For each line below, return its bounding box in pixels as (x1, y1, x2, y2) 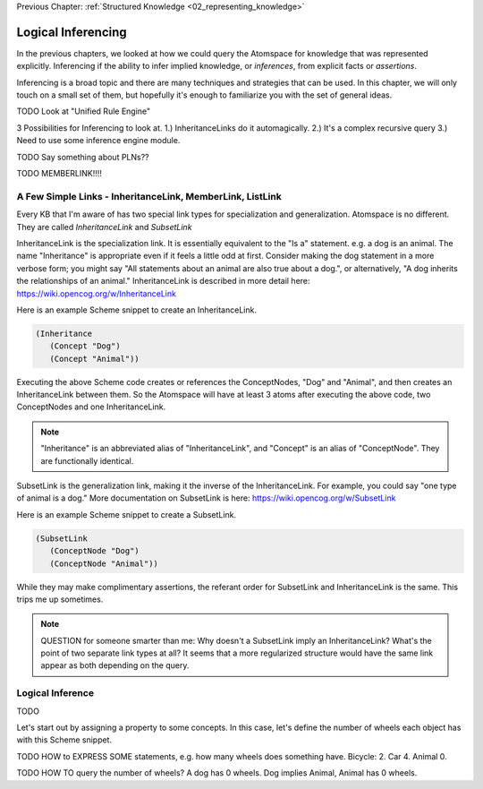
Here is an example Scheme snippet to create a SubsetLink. (16, 509, 237, 519)
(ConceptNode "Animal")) (49, 558, 158, 569)
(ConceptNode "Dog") (49, 546, 140, 556)
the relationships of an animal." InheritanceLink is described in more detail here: (16, 276, 310, 287)
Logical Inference (16, 687, 94, 699)
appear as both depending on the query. (40, 660, 190, 671)
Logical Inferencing (16, 24, 127, 39)
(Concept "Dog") (49, 341, 121, 351)
